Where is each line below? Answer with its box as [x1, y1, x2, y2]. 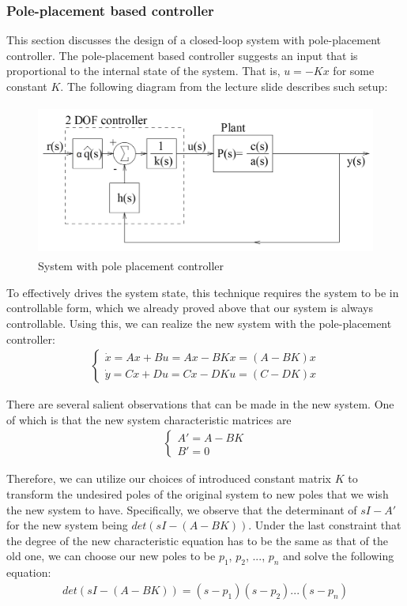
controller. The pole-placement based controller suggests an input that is [6, 47, 358, 63]
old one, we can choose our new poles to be [6, 548, 216, 564]
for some [333, 62, 375, 79]
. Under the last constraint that [248, 517, 401, 533]
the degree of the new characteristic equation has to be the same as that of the [6, 532, 388, 548]
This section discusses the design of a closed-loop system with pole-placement [6, 32, 381, 48]
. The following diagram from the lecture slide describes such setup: [60, 78, 388, 94]
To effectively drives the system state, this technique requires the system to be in [6, 284, 399, 300]
